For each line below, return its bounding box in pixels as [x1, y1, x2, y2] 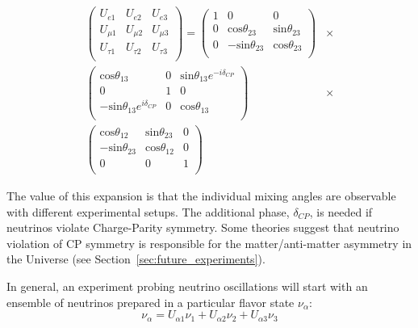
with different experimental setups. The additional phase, [6, 203, 290, 220]
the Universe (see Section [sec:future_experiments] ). [6, 250, 265, 267]
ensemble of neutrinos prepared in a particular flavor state [6, 293, 295, 310]
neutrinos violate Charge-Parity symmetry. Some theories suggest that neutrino [6, 219, 399, 236]
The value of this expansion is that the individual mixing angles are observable [6, 187, 396, 204]
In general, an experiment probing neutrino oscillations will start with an [6, 277, 368, 294]
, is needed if [309, 203, 373, 220]
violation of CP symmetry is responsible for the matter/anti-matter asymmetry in [6, 234, 412, 251]
